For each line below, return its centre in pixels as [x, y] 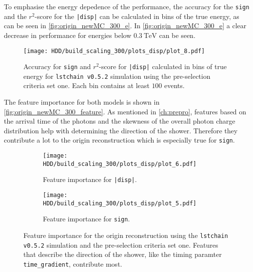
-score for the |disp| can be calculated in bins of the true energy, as [137, 16]
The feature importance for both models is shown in [82, 102]
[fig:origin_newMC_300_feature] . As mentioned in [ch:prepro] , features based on [125, 111]
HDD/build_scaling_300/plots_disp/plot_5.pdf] [120, 203]
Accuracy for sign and [57, 66]
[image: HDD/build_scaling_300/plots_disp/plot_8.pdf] [114, 51]
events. [175, 85]
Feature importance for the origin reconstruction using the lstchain [126, 235]
